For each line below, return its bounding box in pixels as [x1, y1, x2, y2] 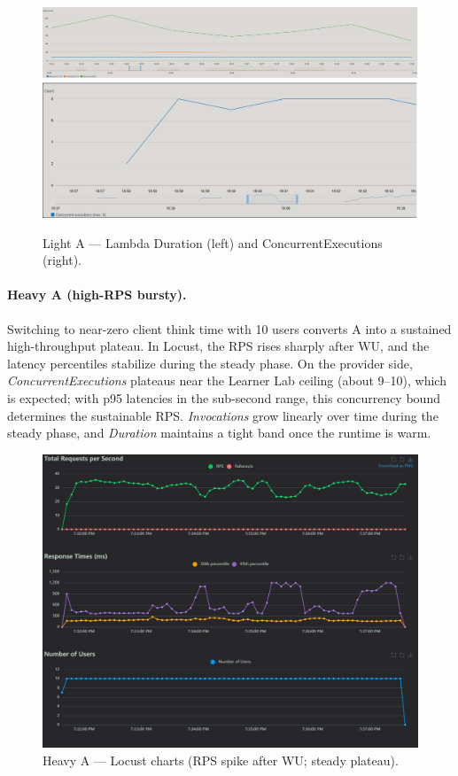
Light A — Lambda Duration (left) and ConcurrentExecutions [43, 233, 383, 252]
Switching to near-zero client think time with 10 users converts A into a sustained [7, 319, 452, 338]
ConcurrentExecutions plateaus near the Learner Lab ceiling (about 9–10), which [7, 371, 446, 390]
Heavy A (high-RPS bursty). [7, 285, 187, 304]
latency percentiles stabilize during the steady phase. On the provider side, [7, 353, 413, 372]
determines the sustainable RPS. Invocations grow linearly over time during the [7, 406, 439, 424]
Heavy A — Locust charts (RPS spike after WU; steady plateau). [43, 750, 399, 769]
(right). [43, 251, 82, 269]
